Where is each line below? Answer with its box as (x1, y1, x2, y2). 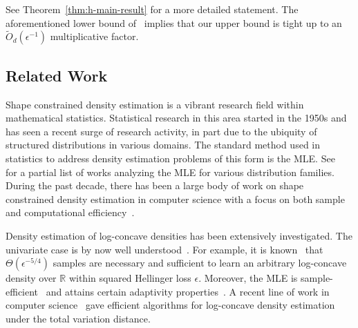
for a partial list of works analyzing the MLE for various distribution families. (6, 164, 335, 179)
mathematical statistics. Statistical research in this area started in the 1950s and (6, 110, 347, 125)
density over (6, 271, 57, 285)
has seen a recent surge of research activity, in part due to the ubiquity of (6, 124, 317, 138)
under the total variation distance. (6, 311, 151, 325)
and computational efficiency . (6, 205, 135, 220)
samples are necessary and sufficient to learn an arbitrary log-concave (53, 255, 347, 270)
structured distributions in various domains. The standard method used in (6, 137, 321, 152)
